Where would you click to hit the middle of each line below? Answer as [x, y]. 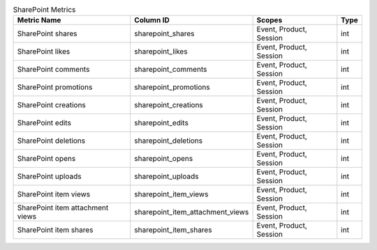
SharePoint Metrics [44, 10]
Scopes [269, 20]
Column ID [152, 20]
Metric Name [39, 20]
